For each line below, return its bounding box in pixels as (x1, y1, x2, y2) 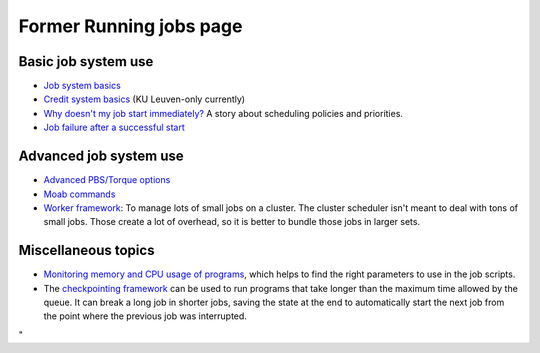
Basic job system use (18, 53, 154, 70)
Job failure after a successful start (43, 121, 185, 134)
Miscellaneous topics (18, 242, 155, 259)
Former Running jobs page (18, 15, 243, 37)
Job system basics (43, 80, 122, 92)
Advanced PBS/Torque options (43, 174, 171, 186)
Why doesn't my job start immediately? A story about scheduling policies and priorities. (43, 107, 404, 119)
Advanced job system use (18, 148, 184, 165)
